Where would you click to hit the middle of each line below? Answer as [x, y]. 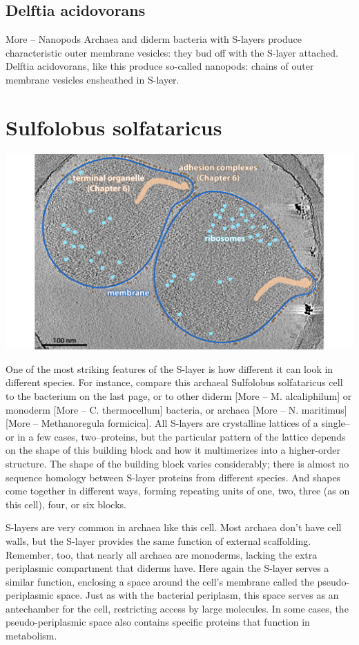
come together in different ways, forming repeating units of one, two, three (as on [178, 491]
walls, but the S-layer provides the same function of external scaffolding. [158, 540]
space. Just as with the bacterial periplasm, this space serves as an [198, 595]
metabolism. [31, 636]
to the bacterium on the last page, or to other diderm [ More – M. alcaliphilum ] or [179, 395]
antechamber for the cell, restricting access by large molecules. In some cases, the [177, 608]
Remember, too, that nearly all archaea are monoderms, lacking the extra [162, 554]
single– [336, 423]
